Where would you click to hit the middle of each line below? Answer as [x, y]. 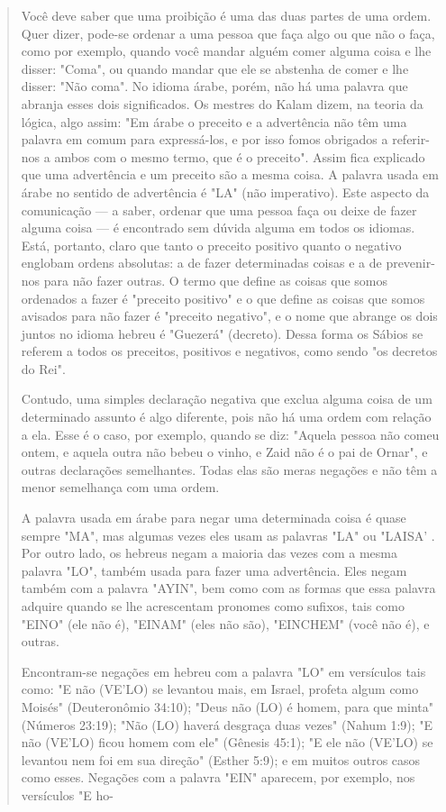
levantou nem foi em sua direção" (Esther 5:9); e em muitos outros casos [221, 759]
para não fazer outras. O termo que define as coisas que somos [216, 280]
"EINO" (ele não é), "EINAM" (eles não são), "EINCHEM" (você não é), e [225, 623]
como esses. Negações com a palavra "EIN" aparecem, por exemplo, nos [218, 777]
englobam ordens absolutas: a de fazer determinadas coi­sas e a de [201, 263]
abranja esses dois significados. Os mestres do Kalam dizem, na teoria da [222, 103]
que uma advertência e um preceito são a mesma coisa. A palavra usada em [230, 174]
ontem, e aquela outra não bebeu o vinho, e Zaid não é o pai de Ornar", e [224, 452]
